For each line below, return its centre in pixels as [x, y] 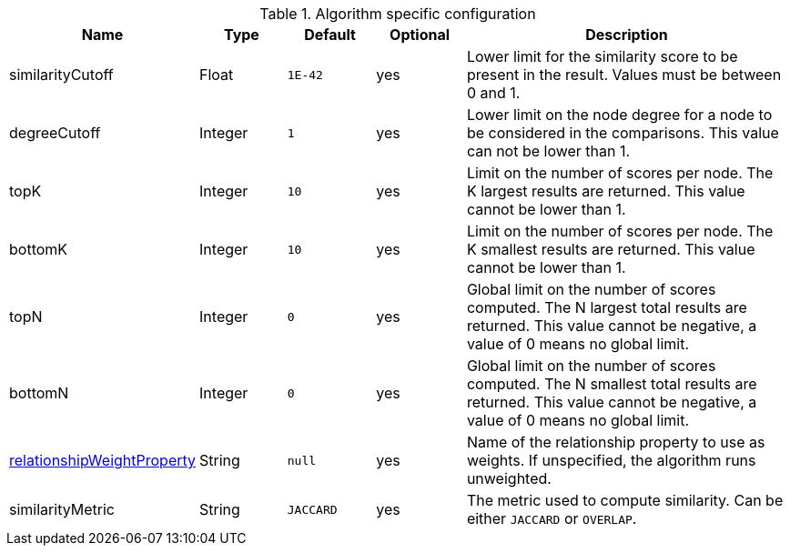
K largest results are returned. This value [606, 191]
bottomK [39, 249]
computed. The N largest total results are [607, 307]
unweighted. [509, 478]
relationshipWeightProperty [103, 460]
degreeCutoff [55, 133]
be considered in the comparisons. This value [623, 133]
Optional [420, 35]
